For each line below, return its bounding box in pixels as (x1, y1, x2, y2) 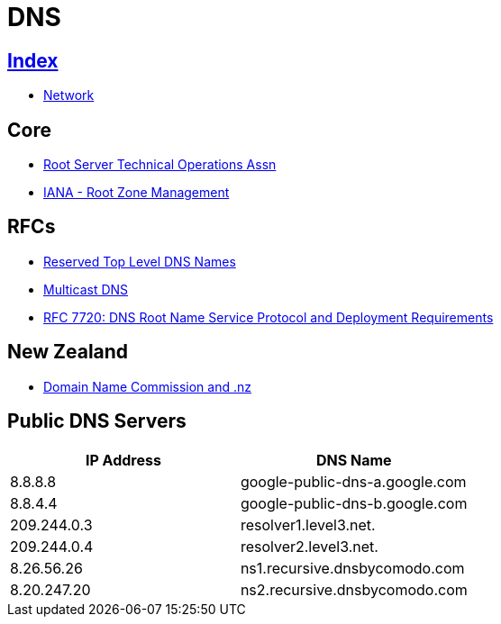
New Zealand (7, 340, 129, 364)
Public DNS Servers (7, 410, 187, 433)
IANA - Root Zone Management (43, 185, 230, 201)
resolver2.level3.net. (240, 537, 378, 556)
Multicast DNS (43, 281, 129, 297)
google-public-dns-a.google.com (240, 472, 467, 491)
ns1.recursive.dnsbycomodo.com (240, 558, 465, 577)
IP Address (85, 450, 161, 469)
